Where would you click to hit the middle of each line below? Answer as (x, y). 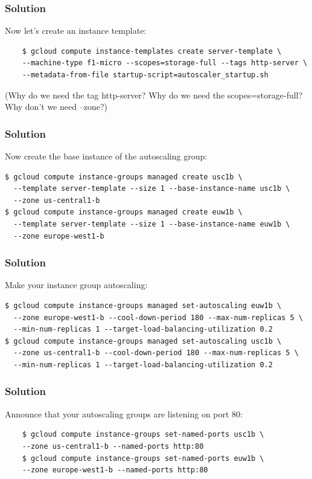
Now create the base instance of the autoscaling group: (106, 156)
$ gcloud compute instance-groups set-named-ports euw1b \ (143, 458)
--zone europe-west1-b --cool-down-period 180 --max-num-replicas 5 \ (158, 317)
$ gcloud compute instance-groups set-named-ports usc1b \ (143, 435)
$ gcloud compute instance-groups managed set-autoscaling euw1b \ (143, 305)
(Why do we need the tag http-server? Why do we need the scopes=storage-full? (154, 95)
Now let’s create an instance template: (76, 31)
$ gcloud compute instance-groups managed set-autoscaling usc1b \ (143, 341)
